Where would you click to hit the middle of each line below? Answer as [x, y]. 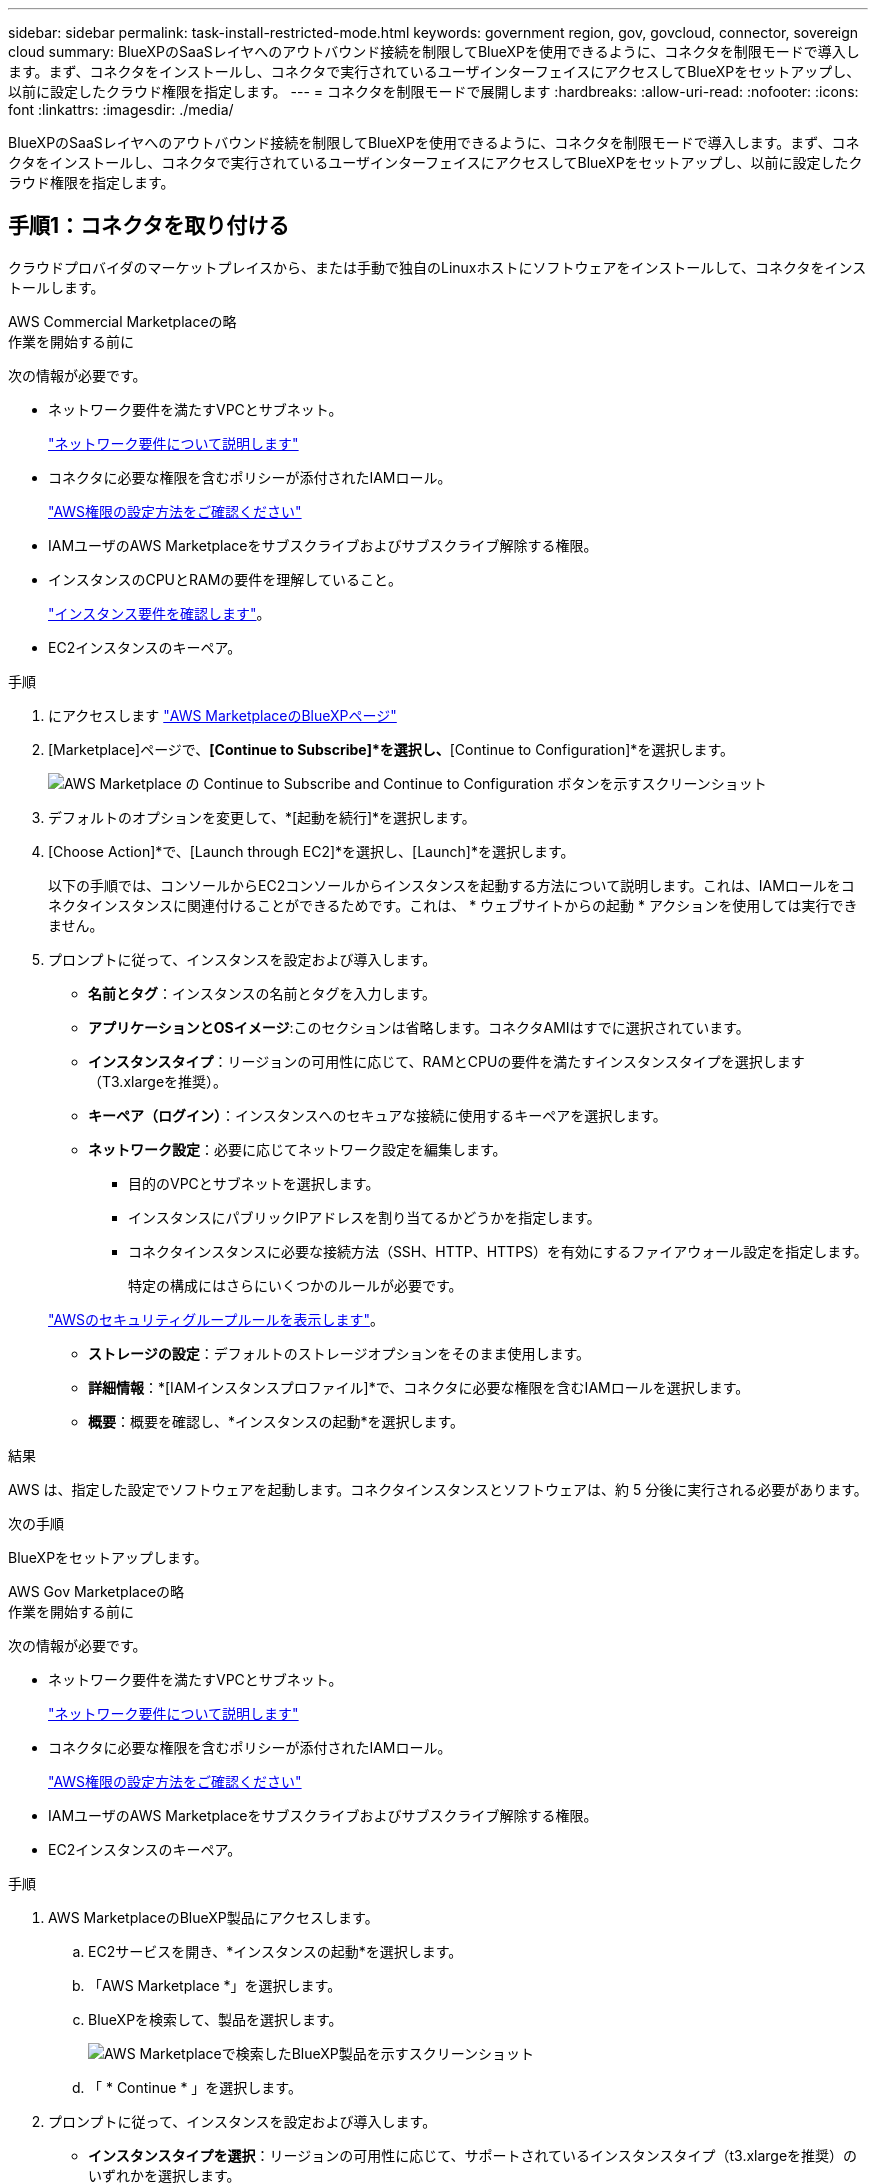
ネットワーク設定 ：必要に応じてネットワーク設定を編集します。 [297, 1149]
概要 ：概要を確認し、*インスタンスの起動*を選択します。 [276, 1421]
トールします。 [56, 287]
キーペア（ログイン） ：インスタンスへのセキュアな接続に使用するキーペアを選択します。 [377, 1115]
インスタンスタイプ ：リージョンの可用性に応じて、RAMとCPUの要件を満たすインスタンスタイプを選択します [446, 1061]
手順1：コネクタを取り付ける [149, 226]
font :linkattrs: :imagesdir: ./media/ [121, 109]
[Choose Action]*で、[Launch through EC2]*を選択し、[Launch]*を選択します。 [311, 851]
